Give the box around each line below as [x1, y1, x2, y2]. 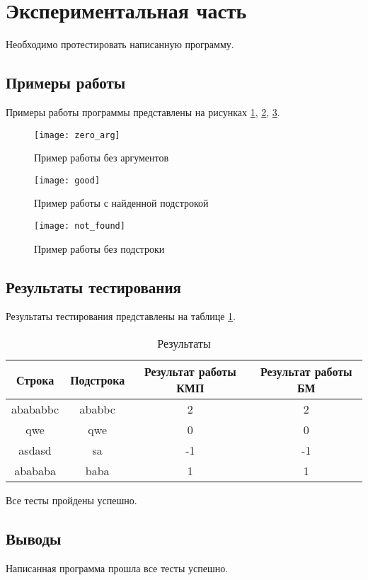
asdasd [18, 442, 52, 459]
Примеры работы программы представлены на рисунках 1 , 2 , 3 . [6, 104, 280, 119]
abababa [14, 462, 56, 479]
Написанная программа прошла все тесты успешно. [6, 560, 229, 575]
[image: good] [34, 175, 100, 186]
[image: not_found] [34, 221, 125, 232]
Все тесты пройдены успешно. [6, 493, 137, 508]
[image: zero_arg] [34, 130, 120, 140]
